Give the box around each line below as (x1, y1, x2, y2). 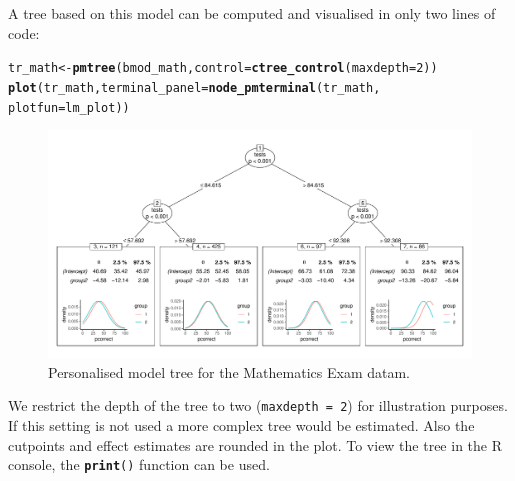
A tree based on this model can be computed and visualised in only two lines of (8, 3, 496, 23)
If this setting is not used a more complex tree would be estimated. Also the (8, 415, 475, 436)
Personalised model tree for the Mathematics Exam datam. (48, 361, 410, 382)
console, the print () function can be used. (8, 454, 270, 475)
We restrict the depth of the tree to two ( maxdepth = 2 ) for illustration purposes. (8, 395, 508, 416)
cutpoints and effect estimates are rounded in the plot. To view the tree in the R (8, 434, 503, 455)
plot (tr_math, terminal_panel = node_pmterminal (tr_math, (8, 80, 381, 95)
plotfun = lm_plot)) (8, 100, 130, 115)
